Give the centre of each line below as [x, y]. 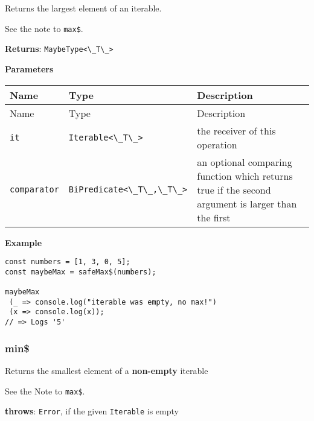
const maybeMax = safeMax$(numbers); [81, 272]
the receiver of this [236, 130]
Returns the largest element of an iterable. [83, 8]
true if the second [234, 189]
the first [214, 217]
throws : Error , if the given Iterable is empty [92, 411]
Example [24, 242]
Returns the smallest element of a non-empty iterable [107, 370]
